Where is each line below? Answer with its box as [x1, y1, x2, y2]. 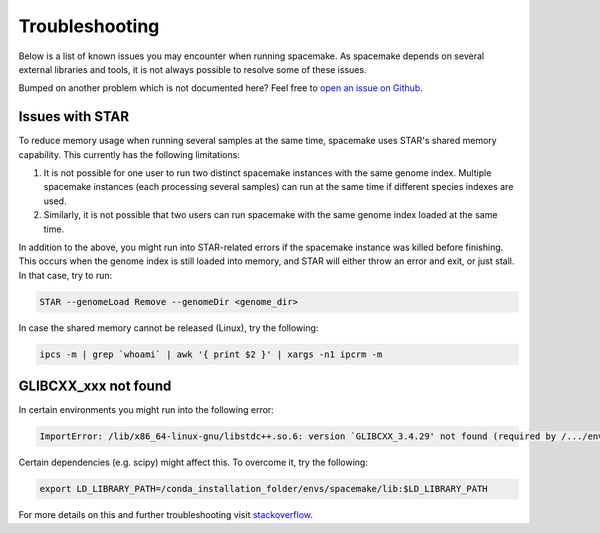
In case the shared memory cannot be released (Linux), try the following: [18, 321, 319, 334]
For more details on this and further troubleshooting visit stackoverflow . [18, 509, 314, 521]
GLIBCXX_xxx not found [18, 378, 172, 395]
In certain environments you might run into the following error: [18, 404, 274, 416]
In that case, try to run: [18, 269, 113, 281]
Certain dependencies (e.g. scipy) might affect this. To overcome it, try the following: [18, 456, 369, 469]
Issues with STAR [18, 108, 130, 125]
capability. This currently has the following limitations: [18, 148, 240, 160]
